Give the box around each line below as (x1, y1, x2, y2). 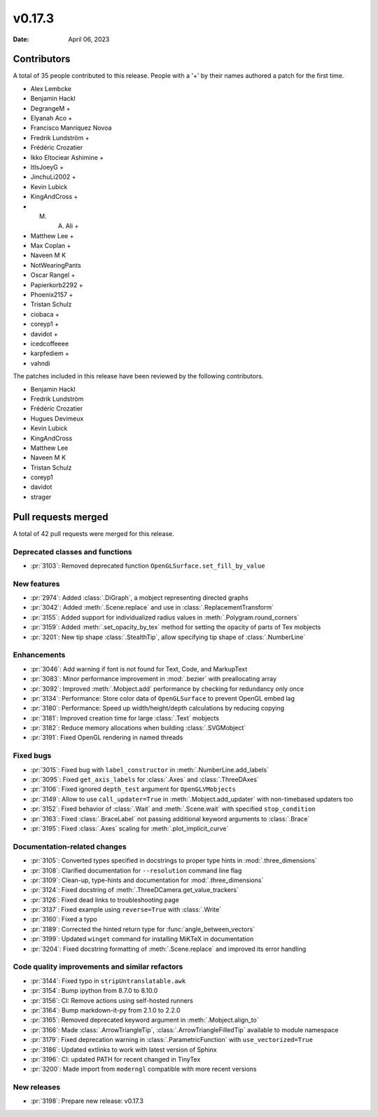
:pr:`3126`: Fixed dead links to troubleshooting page (30, 896, 180, 904)
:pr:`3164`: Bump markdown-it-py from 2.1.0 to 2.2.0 (30, 1006, 181, 1014)
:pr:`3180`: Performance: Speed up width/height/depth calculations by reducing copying (30, 704, 285, 713)
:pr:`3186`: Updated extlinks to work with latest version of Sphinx (30, 1045, 217, 1054)
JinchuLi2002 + (30, 172, 76, 181)
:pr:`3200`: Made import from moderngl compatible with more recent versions (30, 1065, 257, 1074)
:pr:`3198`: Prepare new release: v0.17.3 (30, 1097, 143, 1105)
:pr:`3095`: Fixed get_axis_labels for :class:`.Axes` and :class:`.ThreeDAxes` (30, 775, 259, 784)
